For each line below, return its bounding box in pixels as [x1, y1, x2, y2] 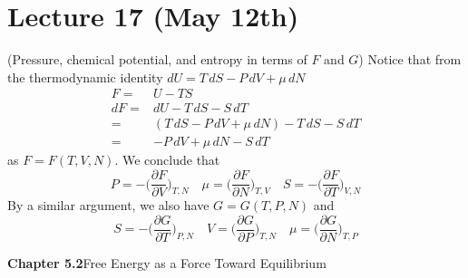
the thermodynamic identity [7, 67, 163, 86]
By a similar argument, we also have [7, 196, 210, 215]
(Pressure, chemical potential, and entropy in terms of [7, 50, 307, 69]
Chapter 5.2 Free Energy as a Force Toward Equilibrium [7, 253, 327, 272]
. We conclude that [114, 150, 220, 169]
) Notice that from [358, 50, 462, 69]
